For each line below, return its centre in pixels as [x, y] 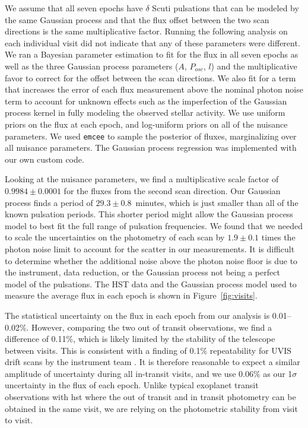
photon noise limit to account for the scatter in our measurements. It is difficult [150, 248]
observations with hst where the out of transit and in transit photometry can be [150, 397]
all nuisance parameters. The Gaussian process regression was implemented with [151, 148]
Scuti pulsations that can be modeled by [226, 8]
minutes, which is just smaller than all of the [217, 202]
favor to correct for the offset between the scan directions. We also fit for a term [150, 77]
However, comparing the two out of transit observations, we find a [152, 327]
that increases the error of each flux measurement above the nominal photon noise [154, 89]
